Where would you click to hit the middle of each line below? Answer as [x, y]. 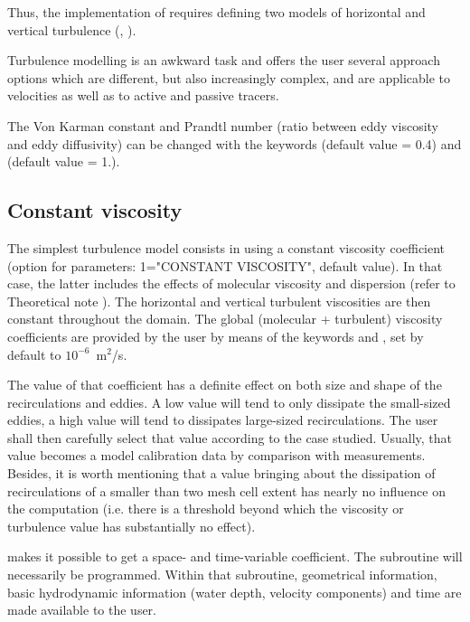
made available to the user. [82, 610]
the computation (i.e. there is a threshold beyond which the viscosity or [206, 509]
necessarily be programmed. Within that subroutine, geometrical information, [222, 575]
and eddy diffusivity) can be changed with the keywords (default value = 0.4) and [235, 143]
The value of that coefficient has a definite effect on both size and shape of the [225, 385]
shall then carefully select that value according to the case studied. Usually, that [230, 437]
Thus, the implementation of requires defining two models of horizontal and [216, 12]
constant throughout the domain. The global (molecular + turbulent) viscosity [225, 319]
